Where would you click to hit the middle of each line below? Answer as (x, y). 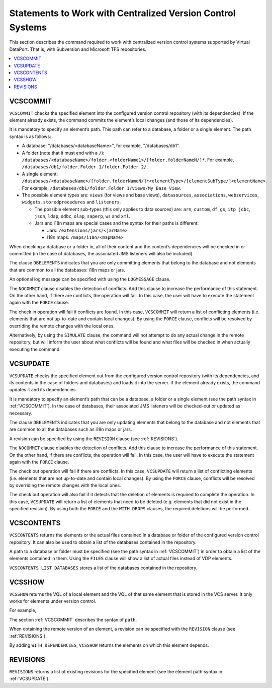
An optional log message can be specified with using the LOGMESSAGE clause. (90, 279)
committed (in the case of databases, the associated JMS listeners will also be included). (101, 254)
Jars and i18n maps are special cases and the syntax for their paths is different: (116, 223)
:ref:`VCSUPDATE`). (29, 679)
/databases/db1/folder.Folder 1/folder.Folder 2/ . (85, 167)
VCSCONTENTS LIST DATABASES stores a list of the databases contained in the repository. (103, 568)
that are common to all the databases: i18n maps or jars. (67, 270)
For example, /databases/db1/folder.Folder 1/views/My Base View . (102, 188)
